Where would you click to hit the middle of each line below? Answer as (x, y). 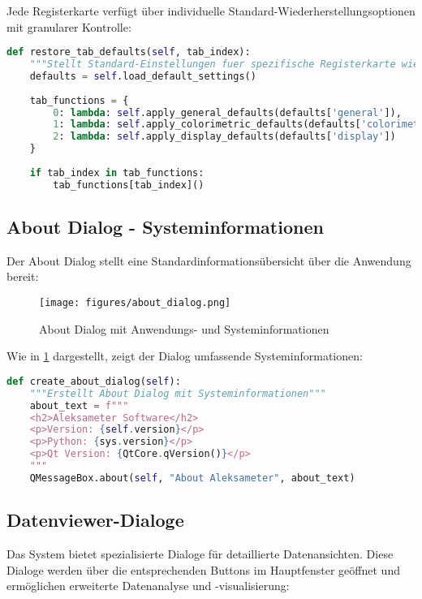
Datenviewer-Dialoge (95, 520)
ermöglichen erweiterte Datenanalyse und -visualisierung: (148, 586)
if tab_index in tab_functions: (117, 172)
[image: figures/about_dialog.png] (135, 303)
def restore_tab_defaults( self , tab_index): (129, 52)
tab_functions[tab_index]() (129, 185)
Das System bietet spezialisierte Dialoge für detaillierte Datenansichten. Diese (200, 554)
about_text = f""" (79, 405)
